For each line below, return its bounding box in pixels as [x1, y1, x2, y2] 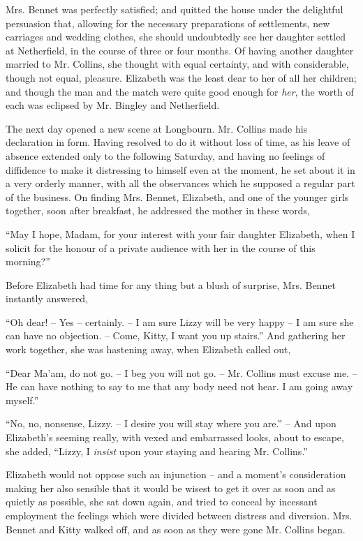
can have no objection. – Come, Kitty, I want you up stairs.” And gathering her [6, 328, 346, 343]
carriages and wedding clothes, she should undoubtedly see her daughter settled [6, 29, 346, 44]
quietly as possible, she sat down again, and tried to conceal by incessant [6, 494, 318, 509]
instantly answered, [6, 291, 89, 306]
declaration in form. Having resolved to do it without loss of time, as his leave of [6, 135, 350, 149]
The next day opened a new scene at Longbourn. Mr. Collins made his [6, 121, 308, 135]
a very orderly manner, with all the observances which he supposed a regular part [6, 176, 355, 191]
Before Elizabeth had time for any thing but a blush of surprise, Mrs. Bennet [6, 277, 336, 292]
